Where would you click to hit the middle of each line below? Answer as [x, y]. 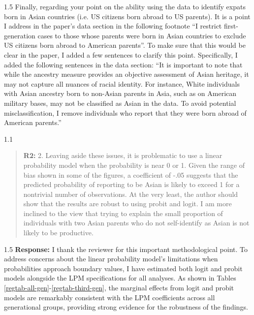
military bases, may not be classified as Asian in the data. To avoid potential [120, 103]
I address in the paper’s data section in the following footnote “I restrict [113, 26]
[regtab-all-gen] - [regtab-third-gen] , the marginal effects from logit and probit [119, 288]
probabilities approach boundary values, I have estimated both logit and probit [123, 268]
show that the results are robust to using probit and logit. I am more [127, 204]
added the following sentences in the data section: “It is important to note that [123, 64]
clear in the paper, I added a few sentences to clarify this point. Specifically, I [121, 54]
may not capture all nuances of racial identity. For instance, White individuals [122, 83]
